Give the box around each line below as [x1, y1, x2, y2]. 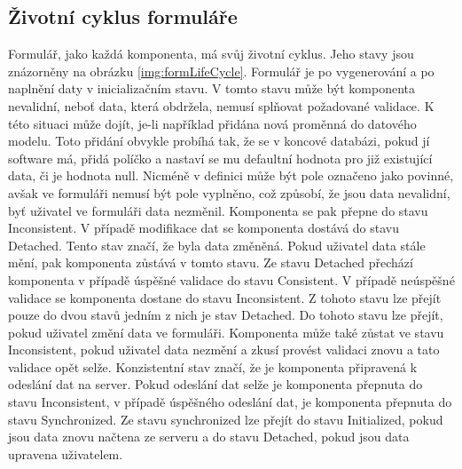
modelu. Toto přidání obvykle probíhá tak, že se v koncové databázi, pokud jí [8, 131, 430, 150]
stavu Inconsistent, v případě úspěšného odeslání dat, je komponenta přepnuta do [8, 393, 452, 411]
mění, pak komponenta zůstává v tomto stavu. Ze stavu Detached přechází [8, 253, 413, 272]
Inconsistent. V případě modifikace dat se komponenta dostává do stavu [8, 219, 400, 237]
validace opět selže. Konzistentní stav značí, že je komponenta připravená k [8, 357, 418, 376]
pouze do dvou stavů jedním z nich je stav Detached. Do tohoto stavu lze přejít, [8, 306, 443, 324]
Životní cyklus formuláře [8, 3, 238, 30]
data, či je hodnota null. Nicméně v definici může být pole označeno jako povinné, [8, 166, 454, 185]
